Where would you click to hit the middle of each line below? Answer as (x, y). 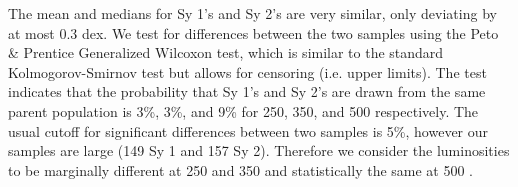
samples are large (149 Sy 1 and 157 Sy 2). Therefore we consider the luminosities (259, 150)
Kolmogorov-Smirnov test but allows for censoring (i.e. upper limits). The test (247, 71)
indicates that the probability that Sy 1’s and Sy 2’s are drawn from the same (247, 91)
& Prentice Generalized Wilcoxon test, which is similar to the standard (226, 52)
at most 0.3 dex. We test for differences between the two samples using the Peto (253, 32)
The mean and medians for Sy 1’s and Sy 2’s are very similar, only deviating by (252, 13)
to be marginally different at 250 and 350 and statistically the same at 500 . (241, 169)
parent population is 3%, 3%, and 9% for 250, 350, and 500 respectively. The (243, 110)
